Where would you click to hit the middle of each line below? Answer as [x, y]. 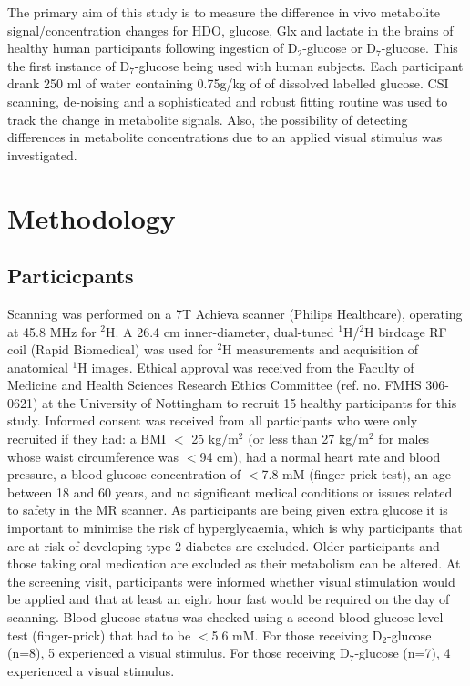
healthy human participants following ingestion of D [153, 48]
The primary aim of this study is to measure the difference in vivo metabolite [224, 12]
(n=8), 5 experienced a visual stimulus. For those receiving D [179, 653]
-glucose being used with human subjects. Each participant [299, 65]
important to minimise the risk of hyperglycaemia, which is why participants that [235, 528]
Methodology [92, 217]
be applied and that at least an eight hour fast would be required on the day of [229, 599]
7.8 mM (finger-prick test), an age [356, 474]
